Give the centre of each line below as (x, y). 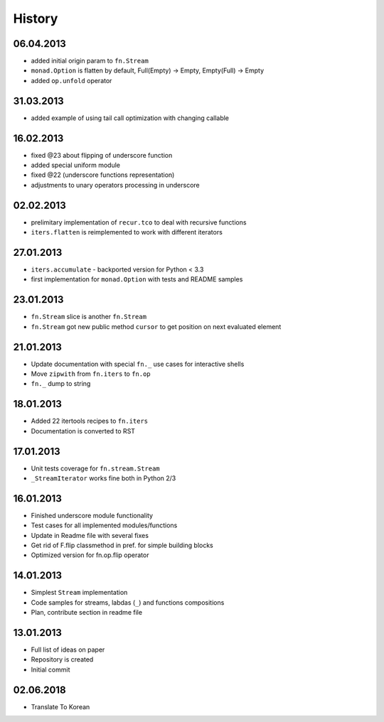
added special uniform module (76, 165)
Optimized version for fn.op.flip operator (90, 555)
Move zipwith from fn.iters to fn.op (91, 374)
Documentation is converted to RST (83, 431)
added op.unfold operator (71, 80)
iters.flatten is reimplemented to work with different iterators (127, 232)
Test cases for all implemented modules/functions (104, 525)
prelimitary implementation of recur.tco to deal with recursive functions (139, 222)
